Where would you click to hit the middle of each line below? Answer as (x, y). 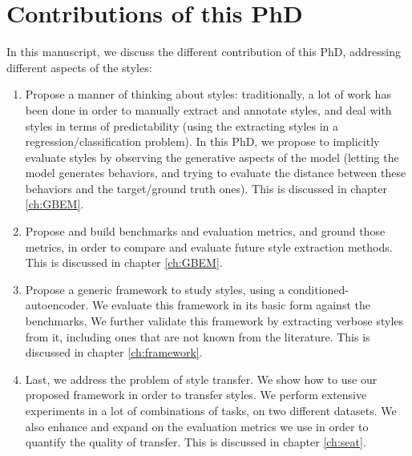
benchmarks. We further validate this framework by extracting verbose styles (214, 321)
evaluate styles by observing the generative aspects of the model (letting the (212, 157)
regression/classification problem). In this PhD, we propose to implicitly (202, 141)
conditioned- (319, 289)
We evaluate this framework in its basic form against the (231, 305)
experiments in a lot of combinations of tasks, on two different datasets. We (211, 410)
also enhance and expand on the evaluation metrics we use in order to (197, 426)
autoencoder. (57, 305)
